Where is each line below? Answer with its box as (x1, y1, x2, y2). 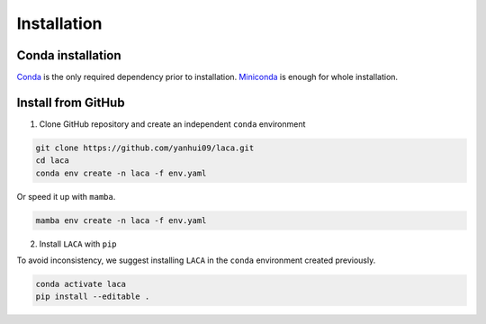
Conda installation (16, 48, 121, 63)
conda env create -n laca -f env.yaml (35, 167, 207, 178)
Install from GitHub (16, 94, 125, 110)
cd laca (35, 156, 69, 166)
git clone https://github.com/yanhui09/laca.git (35, 142, 255, 153)
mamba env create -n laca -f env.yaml (35, 215, 207, 225)
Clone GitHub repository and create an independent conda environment (39, 118, 306, 130)
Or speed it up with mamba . (16, 191, 116, 202)
